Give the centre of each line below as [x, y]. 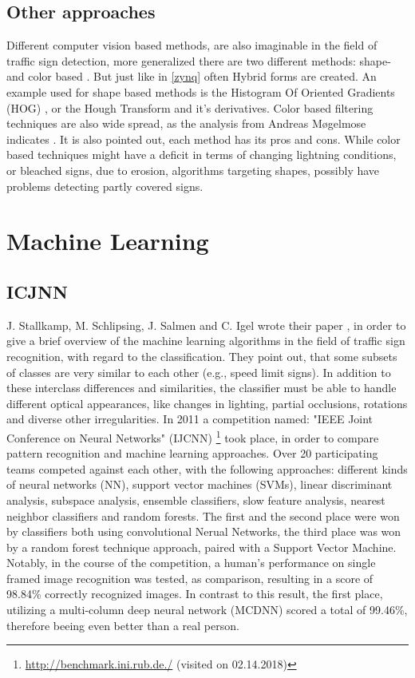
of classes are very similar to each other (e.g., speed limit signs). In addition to [199, 372]
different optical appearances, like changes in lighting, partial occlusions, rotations [207, 403]
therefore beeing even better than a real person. [123, 625]
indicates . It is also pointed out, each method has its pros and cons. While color [204, 139]
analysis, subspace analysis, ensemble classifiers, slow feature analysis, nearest [196, 500]
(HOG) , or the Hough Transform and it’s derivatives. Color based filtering [190, 107]
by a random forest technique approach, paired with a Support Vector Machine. [202, 547]
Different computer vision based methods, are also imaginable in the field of [192, 45]
